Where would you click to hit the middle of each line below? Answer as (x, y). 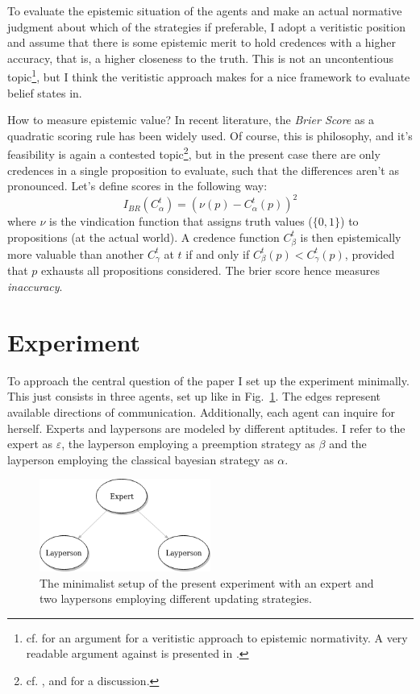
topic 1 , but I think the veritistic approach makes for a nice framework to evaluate (209, 76)
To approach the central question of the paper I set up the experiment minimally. (208, 380)
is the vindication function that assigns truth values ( (181, 221)
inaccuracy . (35, 286)
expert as (30, 444)
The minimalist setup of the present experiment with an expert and (207, 582)
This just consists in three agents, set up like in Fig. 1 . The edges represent (194, 396)
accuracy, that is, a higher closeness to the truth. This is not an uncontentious (200, 58)
